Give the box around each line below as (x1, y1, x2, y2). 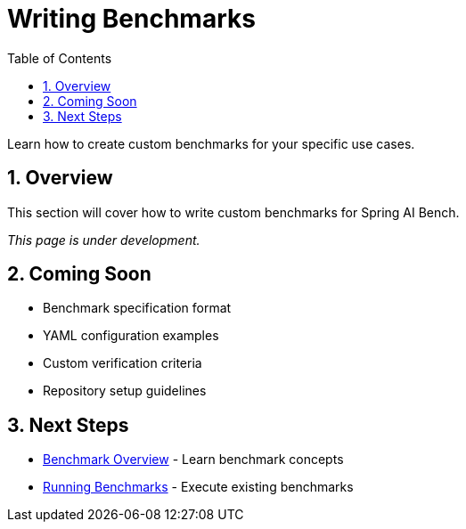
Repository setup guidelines (43, 383, 207, 399)
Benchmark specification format (43, 300, 232, 316)
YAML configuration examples (43, 328, 219, 344)
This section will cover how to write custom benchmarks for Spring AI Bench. (7, 204, 460, 220)
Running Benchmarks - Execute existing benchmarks (43, 479, 354, 495)
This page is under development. (7, 232, 200, 248)
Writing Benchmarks (7, 4, 256, 34)
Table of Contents (7, 50, 112, 66)
